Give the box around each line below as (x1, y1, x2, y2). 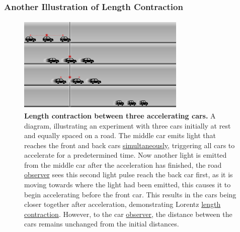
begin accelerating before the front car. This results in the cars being (24, 189, 236, 199)
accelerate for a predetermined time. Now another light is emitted (24, 150, 227, 160)
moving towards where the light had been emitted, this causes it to (24, 179, 231, 190)
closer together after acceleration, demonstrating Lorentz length (24, 199, 221, 209)
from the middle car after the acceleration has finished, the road (24, 159, 222, 170)
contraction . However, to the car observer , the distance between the (24, 208, 232, 219)
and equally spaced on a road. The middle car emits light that (24, 130, 216, 141)
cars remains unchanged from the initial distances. (24, 218, 179, 229)
